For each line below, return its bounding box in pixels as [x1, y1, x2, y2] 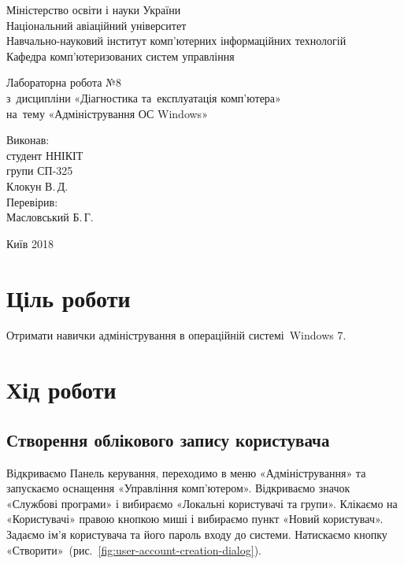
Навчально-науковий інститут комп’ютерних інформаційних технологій [6, 32, 347, 49]
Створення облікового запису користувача [6, 427, 330, 451]
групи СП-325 [6, 162, 73, 179]
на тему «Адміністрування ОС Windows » [6, 105, 208, 121]
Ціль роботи [6, 281, 131, 314]
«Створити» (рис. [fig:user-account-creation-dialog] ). [6, 541, 261, 558]
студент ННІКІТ [6, 147, 83, 163]
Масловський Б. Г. [6, 209, 94, 225]
